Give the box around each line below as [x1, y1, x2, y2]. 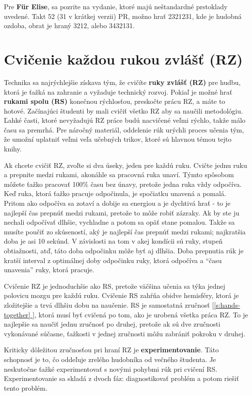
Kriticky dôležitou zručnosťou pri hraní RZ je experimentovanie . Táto [4, 345, 219, 355]
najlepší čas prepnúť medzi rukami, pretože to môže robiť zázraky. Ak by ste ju [4, 207, 239, 217]
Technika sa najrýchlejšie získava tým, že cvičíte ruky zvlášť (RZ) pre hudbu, [4, 77, 241, 87]
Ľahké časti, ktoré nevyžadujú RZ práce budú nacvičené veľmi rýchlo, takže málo [4, 115, 246, 125]
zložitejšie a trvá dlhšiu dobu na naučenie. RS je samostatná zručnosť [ [4, 299, 214, 310]
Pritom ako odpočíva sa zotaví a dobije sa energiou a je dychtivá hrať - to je [4, 198, 231, 208]
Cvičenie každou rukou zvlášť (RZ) [4, 49, 243, 68]
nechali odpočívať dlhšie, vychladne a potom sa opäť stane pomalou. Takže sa [4, 217, 235, 227]
